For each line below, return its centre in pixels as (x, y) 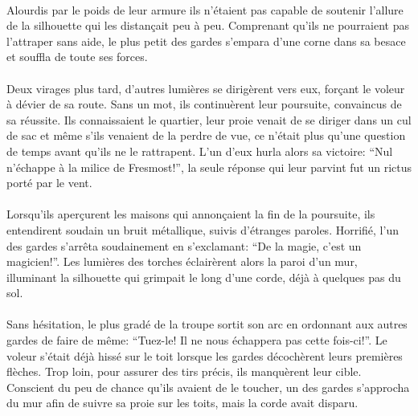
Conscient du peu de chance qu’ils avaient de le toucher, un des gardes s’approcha (208, 387)
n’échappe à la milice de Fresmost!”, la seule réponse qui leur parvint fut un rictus (209, 167)
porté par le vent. (49, 183)
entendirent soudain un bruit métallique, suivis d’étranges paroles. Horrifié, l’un (203, 229)
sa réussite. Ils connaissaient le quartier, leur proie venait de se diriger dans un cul (209, 119)
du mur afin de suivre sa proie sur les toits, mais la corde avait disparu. (182, 403)
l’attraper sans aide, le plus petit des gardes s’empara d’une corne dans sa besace (206, 41)
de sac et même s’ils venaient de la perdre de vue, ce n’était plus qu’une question (206, 135)
